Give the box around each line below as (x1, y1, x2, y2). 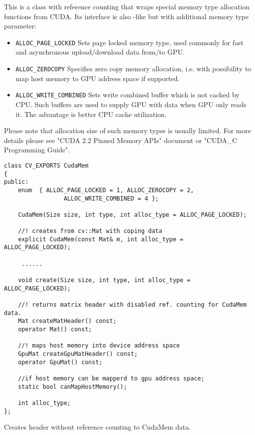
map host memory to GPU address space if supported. (15, 73, 180, 83)
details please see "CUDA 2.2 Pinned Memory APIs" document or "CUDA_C (4, 135, 237, 145)
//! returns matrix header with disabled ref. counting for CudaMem (18, 301, 247, 309)
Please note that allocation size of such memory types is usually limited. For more (4, 125, 251, 136)
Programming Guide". (4, 145, 70, 155)
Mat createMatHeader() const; (18, 318, 117, 325)
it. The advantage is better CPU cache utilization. (15, 109, 167, 119)
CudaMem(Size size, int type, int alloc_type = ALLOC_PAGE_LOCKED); (18, 211, 247, 218)
